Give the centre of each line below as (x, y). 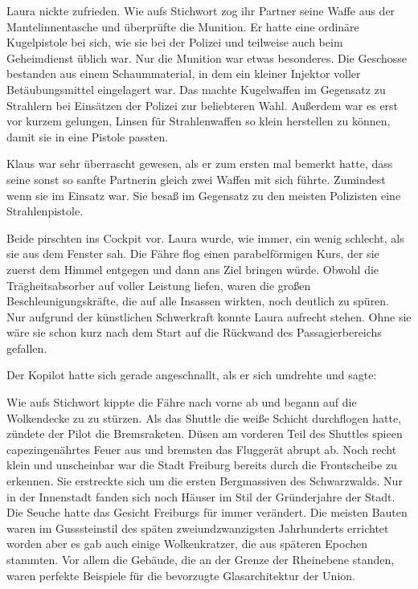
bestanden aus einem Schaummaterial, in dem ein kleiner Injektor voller (184, 74)
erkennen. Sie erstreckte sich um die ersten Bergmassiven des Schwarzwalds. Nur (205, 481)
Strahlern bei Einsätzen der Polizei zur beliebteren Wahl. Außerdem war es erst (203, 105)
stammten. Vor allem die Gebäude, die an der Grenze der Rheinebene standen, (201, 559)
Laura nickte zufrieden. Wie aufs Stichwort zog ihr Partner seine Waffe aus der (201, 10)
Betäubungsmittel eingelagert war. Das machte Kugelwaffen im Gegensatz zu (196, 89)
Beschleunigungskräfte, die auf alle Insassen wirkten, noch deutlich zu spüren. (198, 301)
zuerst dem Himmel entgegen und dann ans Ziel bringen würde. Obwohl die (193, 269)
